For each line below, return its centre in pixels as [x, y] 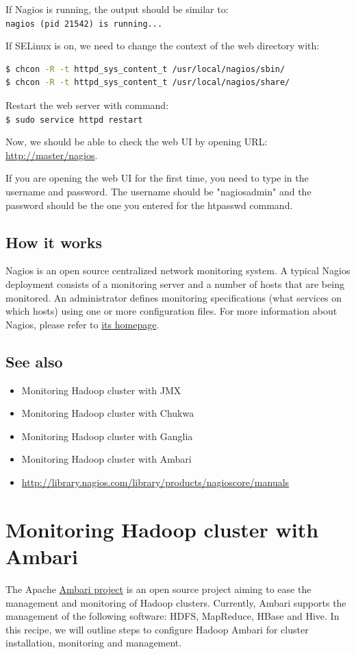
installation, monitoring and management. [94, 643]
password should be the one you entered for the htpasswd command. [149, 205]
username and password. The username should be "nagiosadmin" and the [158, 192]
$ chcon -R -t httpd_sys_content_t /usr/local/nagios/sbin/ [145, 69]
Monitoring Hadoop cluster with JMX [101, 390]
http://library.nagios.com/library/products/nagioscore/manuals [155, 482]
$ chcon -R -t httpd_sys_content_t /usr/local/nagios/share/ [148, 83]
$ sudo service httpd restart [74, 120]
